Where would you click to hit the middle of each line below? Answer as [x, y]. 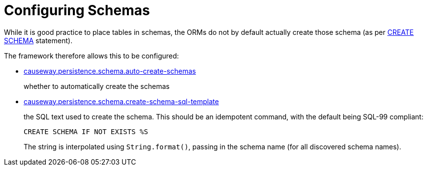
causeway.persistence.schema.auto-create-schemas [110, 71]
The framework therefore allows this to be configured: [91, 56]
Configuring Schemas [77, 10]
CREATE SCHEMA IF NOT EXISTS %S [86, 131]
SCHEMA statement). [38, 40]
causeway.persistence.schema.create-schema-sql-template [121, 101]
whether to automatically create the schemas [97, 86]
